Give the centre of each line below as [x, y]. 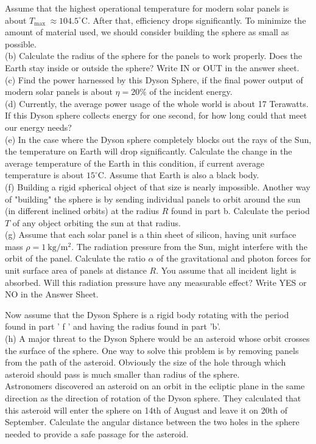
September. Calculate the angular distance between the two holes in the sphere [152, 422]
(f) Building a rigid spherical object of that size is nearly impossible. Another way [158, 186]
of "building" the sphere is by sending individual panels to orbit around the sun [153, 199]
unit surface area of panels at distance [76, 270]
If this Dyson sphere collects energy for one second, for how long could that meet [156, 115]
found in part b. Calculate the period [241, 211]
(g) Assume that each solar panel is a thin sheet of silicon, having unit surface [151, 234]
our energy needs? [38, 127]
